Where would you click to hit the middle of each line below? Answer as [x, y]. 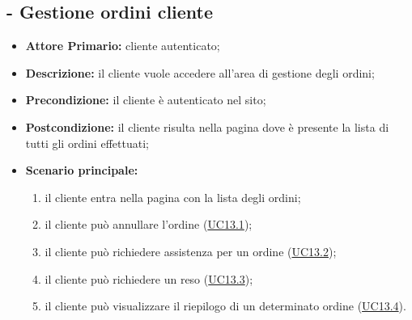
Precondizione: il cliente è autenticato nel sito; [146, 100]
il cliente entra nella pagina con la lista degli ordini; [173, 197]
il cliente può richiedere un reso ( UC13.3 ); [149, 278]
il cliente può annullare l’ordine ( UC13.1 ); [149, 224]
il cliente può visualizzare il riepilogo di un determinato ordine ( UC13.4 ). [225, 306]
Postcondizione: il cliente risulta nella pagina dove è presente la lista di [207, 126]
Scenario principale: [82, 170]
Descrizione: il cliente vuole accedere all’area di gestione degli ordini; [200, 72]
